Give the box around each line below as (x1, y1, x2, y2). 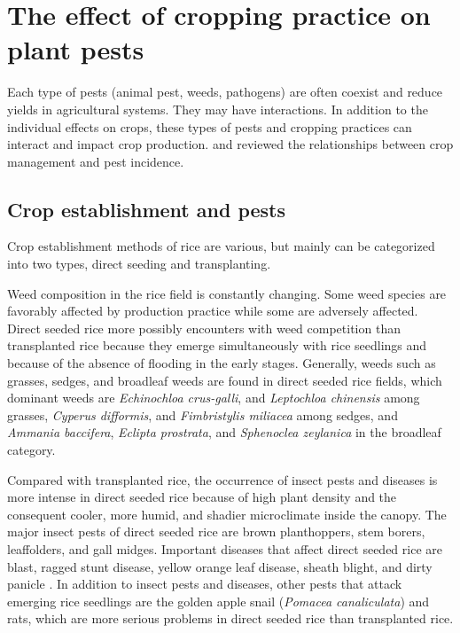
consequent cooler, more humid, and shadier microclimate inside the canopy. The (7, 504, 447, 523)
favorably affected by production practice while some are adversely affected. (7, 301, 418, 320)
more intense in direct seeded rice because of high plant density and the (7, 488, 397, 506)
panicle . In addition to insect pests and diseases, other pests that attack (7, 574, 402, 593)
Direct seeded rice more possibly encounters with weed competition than (7, 318, 401, 337)
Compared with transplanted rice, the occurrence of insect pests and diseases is (7, 470, 438, 488)
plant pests (7, 31, 144, 67)
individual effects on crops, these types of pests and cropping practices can (7, 117, 412, 136)
